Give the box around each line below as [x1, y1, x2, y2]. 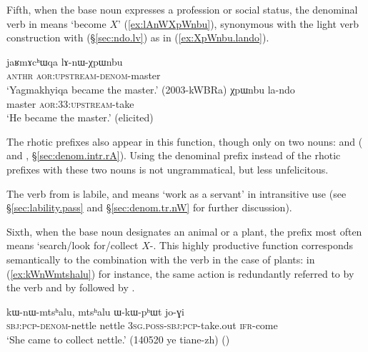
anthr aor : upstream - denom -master [6, 68, 161, 83]
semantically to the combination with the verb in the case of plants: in [6, 251, 315, 266]
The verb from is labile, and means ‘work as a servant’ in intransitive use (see [6, 186, 347, 201]
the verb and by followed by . [6, 280, 135, 295]
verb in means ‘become [6, 16, 106, 31]
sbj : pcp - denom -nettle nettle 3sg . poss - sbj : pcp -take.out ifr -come [6, 318, 278, 333]
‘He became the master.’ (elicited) [6, 110, 154, 125]
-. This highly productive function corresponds [149, 238, 354, 253]
